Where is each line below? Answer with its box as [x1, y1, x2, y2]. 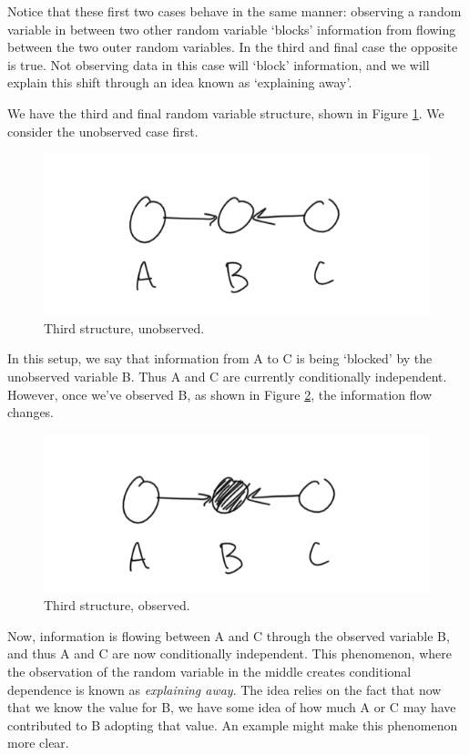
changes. [7, 403, 55, 422]
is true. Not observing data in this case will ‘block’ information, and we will [7, 55, 430, 74]
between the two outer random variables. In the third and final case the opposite [7, 37, 458, 56]
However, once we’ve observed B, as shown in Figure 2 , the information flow [7, 384, 433, 403]
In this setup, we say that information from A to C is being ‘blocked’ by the [7, 349, 433, 368]
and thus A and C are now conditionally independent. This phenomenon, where [7, 644, 452, 663]
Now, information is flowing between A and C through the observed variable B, [7, 626, 450, 645]
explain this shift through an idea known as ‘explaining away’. [7, 73, 352, 92]
